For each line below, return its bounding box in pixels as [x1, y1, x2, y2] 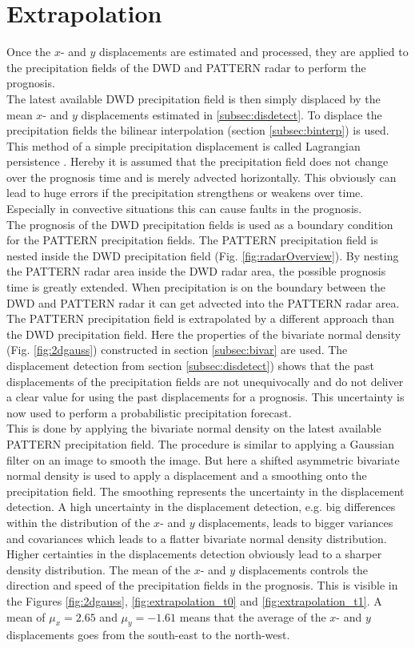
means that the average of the [179, 608, 326, 625]
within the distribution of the [6, 513, 150, 530]
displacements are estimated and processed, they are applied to [99, 43, 409, 60]
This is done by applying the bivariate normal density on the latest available [6, 420, 381, 437]
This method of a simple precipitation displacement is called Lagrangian [6, 137, 361, 154]
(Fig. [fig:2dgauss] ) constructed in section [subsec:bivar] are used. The [6, 341, 348, 358]
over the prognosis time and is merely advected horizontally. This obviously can [6, 168, 397, 185]
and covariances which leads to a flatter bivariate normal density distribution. [6, 529, 387, 546]
